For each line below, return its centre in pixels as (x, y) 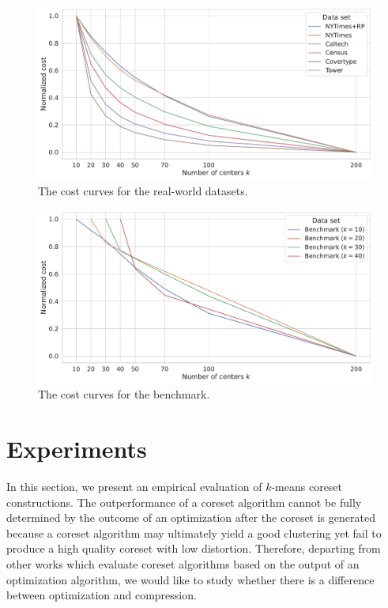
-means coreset (307, 486)
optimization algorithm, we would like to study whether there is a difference (190, 579)
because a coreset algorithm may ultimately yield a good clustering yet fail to (194, 532)
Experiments (77, 449)
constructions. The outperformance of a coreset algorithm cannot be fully (184, 502)
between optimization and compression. (102, 595)
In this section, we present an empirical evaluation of (134, 486)
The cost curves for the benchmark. (124, 394)
